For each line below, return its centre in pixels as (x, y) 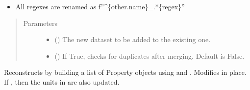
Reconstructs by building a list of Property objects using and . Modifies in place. (125, 72)
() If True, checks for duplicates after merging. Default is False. (150, 56)
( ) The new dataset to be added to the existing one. (133, 39)
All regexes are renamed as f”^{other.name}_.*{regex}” (100, 6)
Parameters (40, 23)
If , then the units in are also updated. (62, 81)
